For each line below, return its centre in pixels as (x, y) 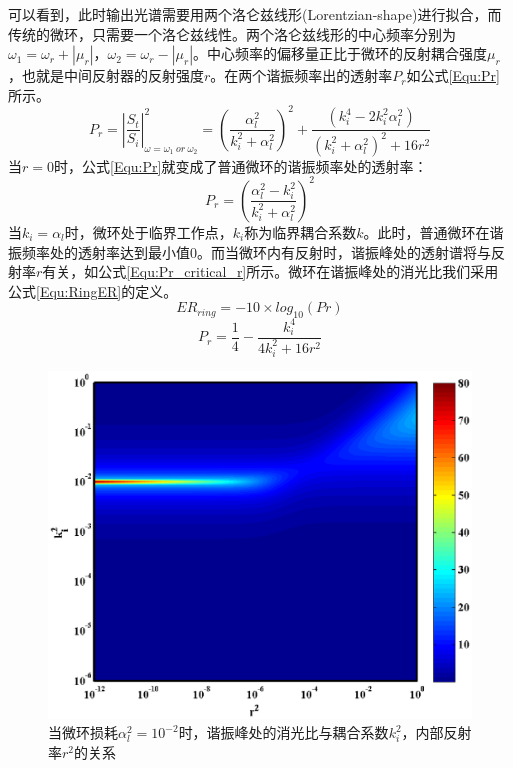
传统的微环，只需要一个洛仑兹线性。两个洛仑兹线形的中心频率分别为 (232, 33)
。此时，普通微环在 (426, 231)
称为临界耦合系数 (300, 231)
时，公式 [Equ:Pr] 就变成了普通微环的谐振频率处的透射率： (240, 165)
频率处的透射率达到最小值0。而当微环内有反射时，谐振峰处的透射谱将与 (256, 251)
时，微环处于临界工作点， (148, 231)
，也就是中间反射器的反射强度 (106, 75)
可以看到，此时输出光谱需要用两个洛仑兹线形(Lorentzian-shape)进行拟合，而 (255, 14)
